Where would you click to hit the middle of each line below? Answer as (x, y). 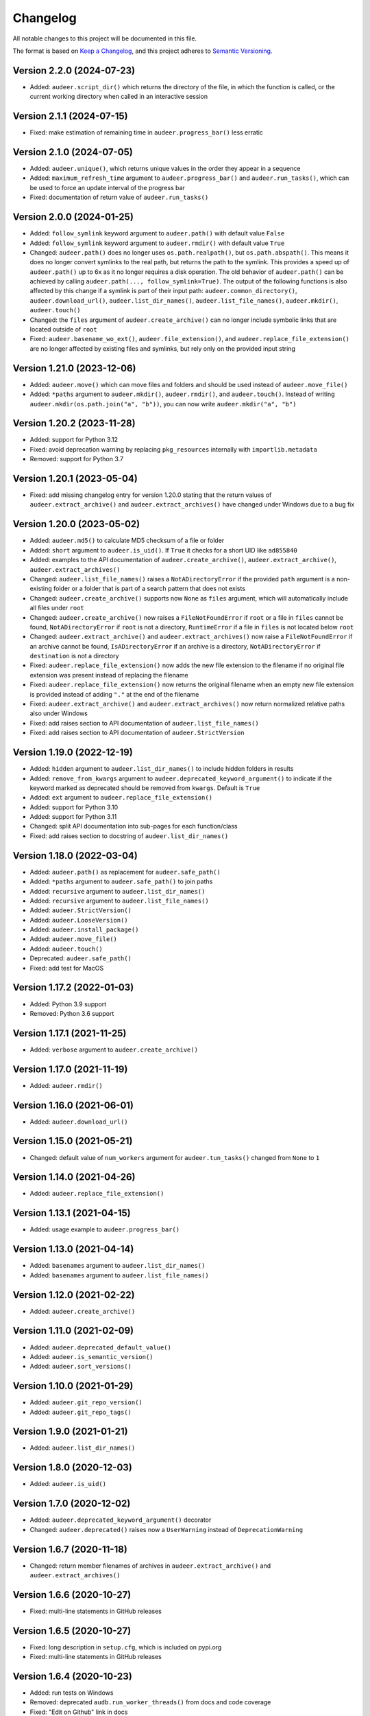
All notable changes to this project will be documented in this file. (105, 38)
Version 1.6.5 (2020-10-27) (72, 1631)
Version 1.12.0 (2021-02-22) (74, 1295)
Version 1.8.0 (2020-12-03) (73, 1468)
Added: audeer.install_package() (84, 929)
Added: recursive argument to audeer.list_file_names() (119, 901)
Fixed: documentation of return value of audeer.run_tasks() (119, 197)
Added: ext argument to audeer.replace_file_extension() (121, 798)
